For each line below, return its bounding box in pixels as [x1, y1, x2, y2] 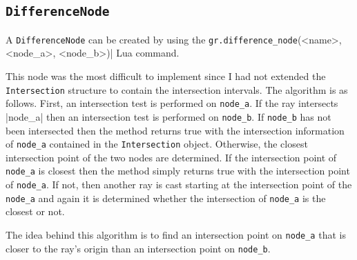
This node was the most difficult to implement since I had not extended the [6, 69, 326, 83]
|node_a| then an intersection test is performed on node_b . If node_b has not [6, 109, 331, 123]
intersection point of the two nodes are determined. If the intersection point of [6, 150, 337, 164]
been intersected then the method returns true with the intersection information [6, 123, 345, 137]
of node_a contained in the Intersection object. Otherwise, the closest [6, 137, 308, 151]
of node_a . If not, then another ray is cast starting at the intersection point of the [6, 177, 352, 192]
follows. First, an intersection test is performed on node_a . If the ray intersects [6, 96, 338, 110]
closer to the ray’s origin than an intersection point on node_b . [6, 241, 271, 255]
